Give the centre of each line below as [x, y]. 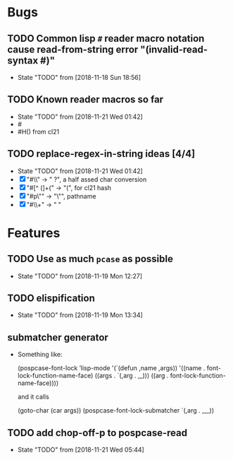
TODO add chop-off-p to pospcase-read [97, 433]
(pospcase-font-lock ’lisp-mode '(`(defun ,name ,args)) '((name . [111, 368]
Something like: [40, 355]
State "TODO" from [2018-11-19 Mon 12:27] [80, 276]
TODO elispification [51, 299]
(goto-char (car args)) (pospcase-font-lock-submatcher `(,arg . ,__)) [116, 411]
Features [34, 233]
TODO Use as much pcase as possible [90, 259]
